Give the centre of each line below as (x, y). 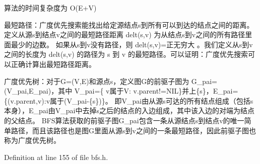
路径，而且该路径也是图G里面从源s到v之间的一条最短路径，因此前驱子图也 (133, 130)
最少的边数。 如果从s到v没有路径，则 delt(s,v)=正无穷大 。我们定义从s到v (132, 44)
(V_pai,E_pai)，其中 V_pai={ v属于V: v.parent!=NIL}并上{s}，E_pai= (121, 91)
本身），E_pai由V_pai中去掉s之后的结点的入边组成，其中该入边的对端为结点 (129, 110)
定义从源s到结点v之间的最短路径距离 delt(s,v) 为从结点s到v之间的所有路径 (125, 34)
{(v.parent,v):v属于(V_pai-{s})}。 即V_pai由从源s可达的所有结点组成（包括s (129, 100)
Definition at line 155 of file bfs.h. (56, 157)
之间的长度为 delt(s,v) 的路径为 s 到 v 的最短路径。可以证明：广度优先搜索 (126, 54)
